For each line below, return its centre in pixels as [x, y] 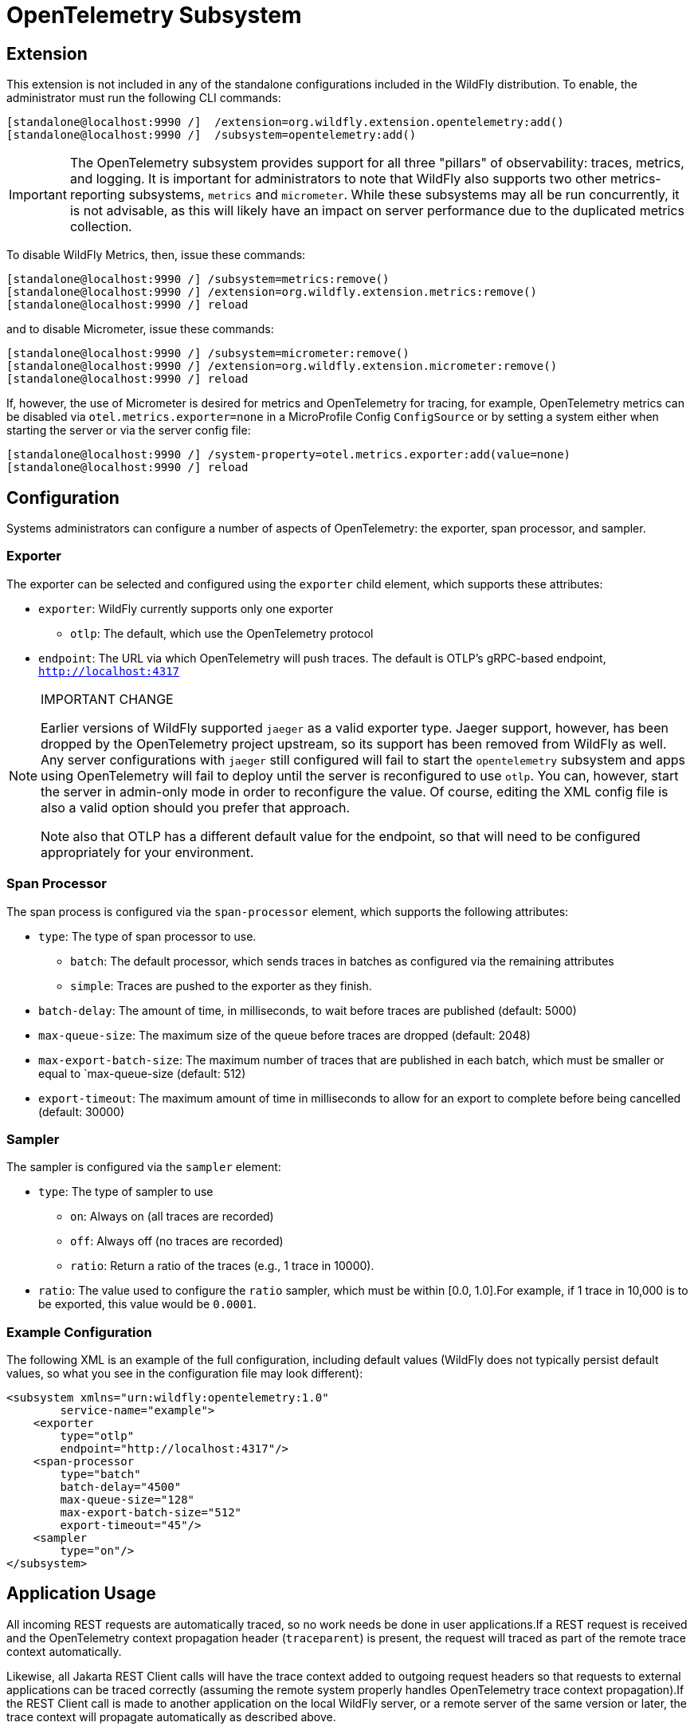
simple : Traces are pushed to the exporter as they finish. [221, 985]
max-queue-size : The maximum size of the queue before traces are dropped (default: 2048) [284, 1035]
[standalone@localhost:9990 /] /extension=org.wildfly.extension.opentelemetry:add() [285, 122]
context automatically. [64, 1651]
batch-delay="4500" [121, 1487]
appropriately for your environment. [147, 852]
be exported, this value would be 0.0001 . [147, 1304]
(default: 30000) [82, 1111]
